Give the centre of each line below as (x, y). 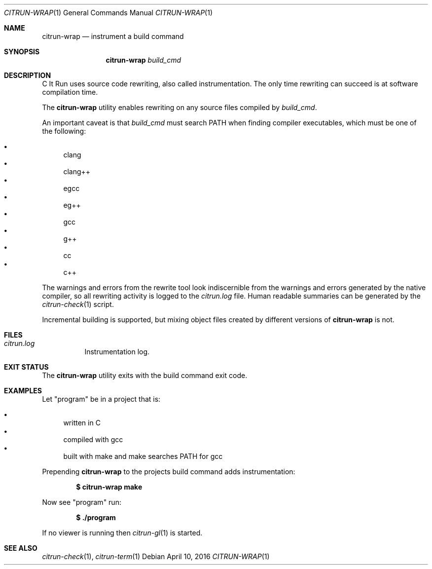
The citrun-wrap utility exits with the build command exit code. (145, 375)
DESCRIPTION (28, 75)
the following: (64, 131)
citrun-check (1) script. (78, 304)
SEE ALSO (21, 548)
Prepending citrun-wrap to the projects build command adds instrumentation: (169, 472)
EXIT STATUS (26, 367)
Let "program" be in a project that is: (101, 399)
